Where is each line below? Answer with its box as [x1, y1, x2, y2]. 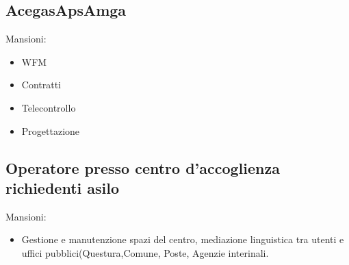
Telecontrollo [21, 100, 76, 114]
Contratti [21, 77, 62, 92]
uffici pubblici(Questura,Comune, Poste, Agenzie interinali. [21, 245, 269, 260]
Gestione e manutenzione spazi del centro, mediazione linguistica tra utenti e [21, 232, 344, 247]
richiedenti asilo [5, 177, 120, 198]
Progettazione [21, 123, 80, 138]
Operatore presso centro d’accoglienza [5, 157, 280, 178]
